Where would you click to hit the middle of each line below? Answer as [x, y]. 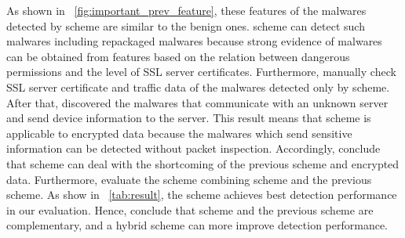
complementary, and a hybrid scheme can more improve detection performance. [197, 225]
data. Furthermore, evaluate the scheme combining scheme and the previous [189, 179]
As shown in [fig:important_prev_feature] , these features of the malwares [186, 10]
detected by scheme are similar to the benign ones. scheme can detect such [186, 25]
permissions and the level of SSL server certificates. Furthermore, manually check [201, 72]
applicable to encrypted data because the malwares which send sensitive [179, 133]
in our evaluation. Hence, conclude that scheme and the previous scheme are [190, 209]
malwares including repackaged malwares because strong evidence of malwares [194, 41]
